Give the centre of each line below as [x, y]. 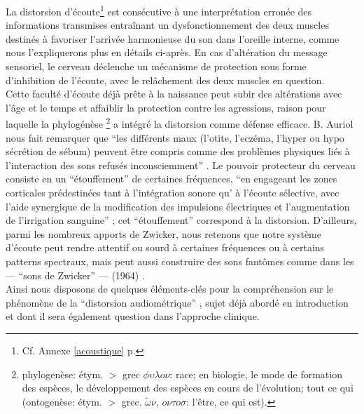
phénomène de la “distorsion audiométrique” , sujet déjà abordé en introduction [177, 302]
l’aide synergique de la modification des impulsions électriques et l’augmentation [178, 206]
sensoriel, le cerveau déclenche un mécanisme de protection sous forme [156, 66]
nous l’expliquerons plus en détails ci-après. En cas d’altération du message [167, 52]
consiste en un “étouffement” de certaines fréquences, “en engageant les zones [171, 179]
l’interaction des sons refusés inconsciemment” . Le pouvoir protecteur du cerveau [181, 165]
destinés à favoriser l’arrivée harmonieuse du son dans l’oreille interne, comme [173, 38]
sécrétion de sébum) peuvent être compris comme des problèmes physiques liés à [178, 151]
